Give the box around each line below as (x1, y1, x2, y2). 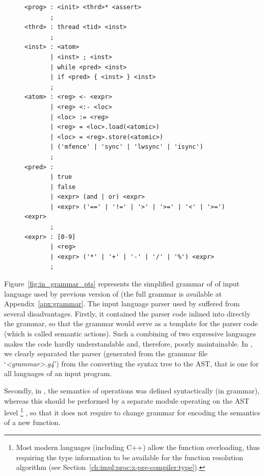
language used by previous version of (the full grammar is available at (4, 288, 222, 299)
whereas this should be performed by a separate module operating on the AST (4, 395, 250, 406)
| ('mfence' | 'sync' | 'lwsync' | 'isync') (50, 143, 203, 151)
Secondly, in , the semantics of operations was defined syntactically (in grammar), (4, 385, 260, 395)
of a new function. (4, 417, 61, 428)
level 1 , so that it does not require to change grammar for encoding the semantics (4, 406, 260, 417)
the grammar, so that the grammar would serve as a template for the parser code (4, 318, 258, 329)
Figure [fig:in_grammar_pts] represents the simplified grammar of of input (4, 278, 240, 289)
